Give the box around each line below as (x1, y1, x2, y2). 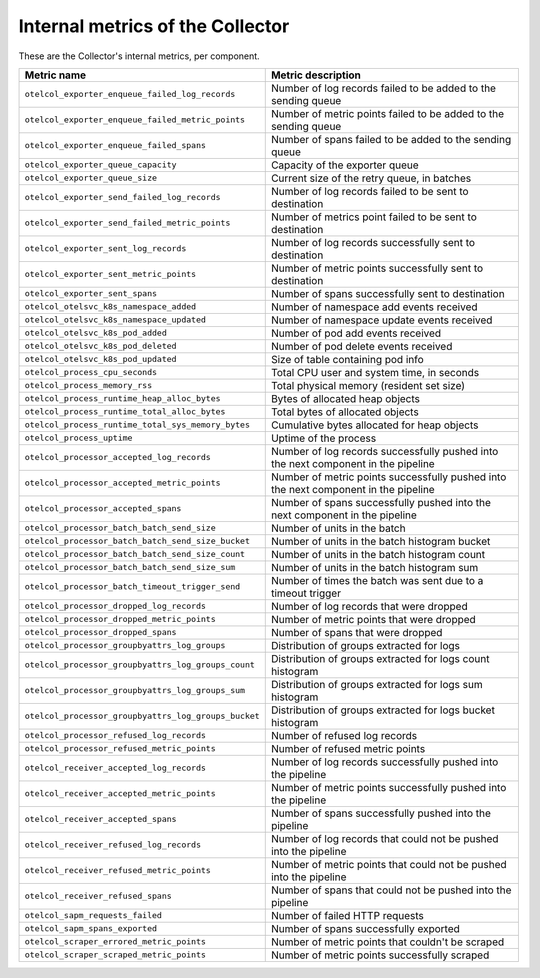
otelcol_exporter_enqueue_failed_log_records (24, 89, 236, 100)
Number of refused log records (270, 728, 418, 742)
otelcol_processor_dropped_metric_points (24, 614, 216, 625)
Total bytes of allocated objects (270, 405, 419, 419)
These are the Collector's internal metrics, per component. (18, 50, 260, 62)
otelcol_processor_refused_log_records (24, 730, 207, 741)
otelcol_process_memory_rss (24, 380, 153, 391)
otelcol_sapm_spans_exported (24, 923, 158, 934)
